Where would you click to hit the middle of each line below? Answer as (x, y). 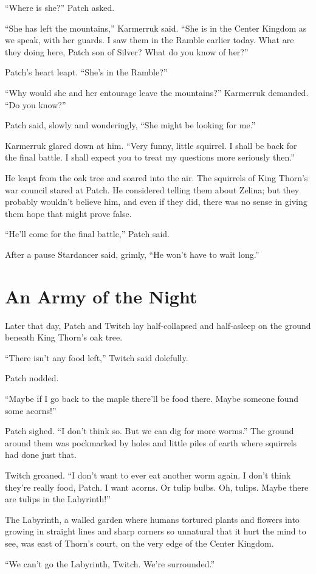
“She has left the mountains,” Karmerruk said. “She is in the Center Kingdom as (156, 28)
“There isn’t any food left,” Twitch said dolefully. (97, 357)
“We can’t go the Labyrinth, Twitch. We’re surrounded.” (110, 563)
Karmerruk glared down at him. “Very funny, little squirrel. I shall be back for (151, 145)
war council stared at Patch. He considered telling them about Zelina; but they (152, 189)
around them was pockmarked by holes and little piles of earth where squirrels (151, 442)
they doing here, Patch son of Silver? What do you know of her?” (127, 51)
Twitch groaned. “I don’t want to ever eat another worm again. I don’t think (148, 475)
